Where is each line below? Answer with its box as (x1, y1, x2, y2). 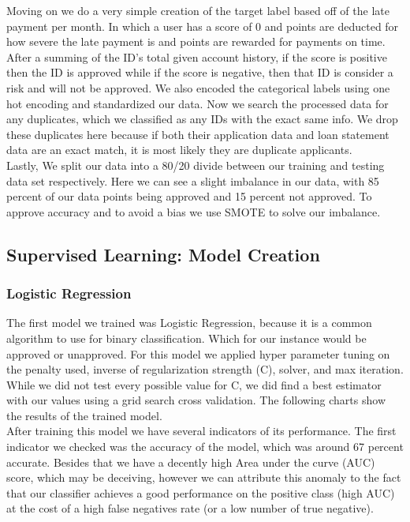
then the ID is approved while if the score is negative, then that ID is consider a (6, 64, 393, 81)
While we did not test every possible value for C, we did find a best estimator (6, 376, 382, 392)
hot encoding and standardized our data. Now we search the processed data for (6, 95, 389, 111)
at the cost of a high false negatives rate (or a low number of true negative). (6, 500, 374, 516)
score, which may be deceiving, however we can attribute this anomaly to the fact (6, 469, 401, 486)
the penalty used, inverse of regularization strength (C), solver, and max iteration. (6, 361, 404, 377)
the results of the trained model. (6, 407, 162, 423)
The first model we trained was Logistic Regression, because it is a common (6, 314, 372, 331)
